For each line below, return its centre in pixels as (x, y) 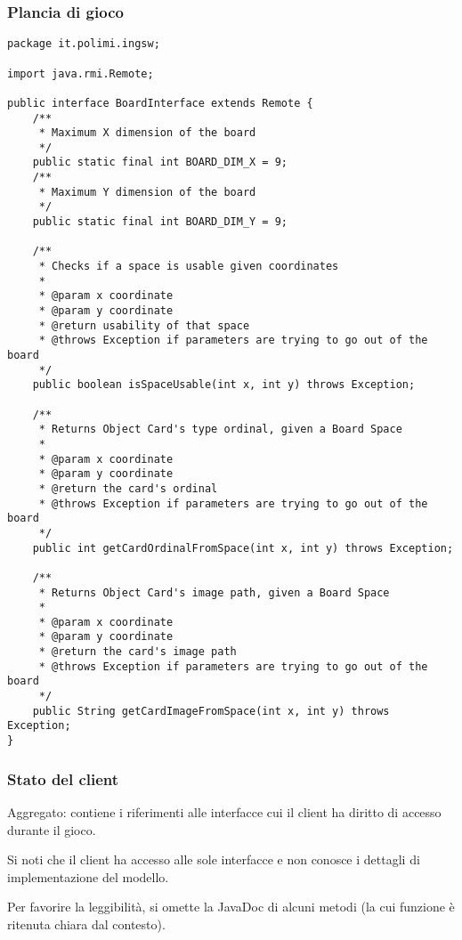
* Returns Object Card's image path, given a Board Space (214, 592)
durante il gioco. (52, 829)
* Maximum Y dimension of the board (147, 192)
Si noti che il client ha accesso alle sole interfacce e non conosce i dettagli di (214, 859)
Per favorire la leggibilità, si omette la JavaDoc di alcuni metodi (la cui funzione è (231, 907)
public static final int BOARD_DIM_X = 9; (160, 162)
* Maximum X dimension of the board (147, 133)
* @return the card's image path (138, 652)
